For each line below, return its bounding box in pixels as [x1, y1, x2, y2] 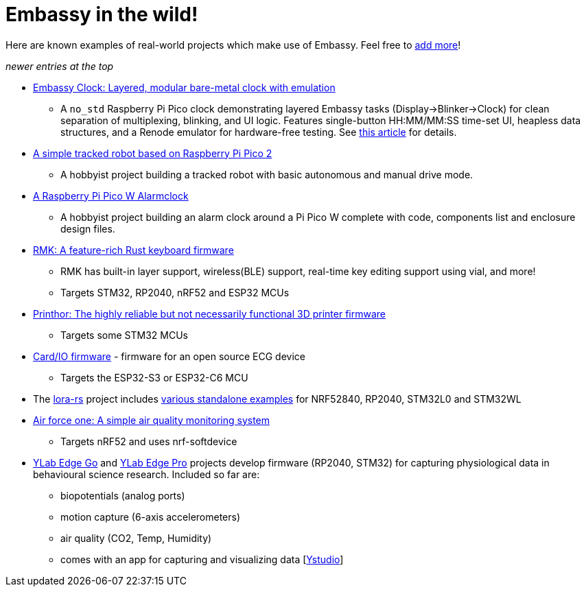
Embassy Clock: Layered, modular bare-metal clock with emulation [33, 81, 336, 93]
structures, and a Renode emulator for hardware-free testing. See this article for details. [60, 126, 457, 138]
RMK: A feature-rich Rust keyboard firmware [33, 244, 234, 256]
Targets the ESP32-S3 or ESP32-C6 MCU [60, 371, 248, 383]
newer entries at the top [5, 60, 114, 72]
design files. [60, 222, 115, 235]
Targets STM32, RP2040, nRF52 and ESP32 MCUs [60, 286, 290, 298]
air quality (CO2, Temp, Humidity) [60, 532, 212, 544]
